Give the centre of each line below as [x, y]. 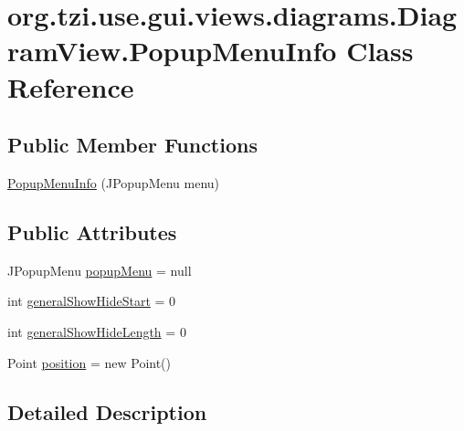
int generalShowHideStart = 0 [92, 301]
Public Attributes [92, 231]
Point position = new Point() [90, 362]
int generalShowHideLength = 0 [97, 331]
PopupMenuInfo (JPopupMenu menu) [114, 182]
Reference [71, 86]
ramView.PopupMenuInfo [172, 51]
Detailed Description [107, 411]
